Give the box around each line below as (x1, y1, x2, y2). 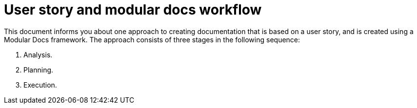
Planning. (23, 65, 54, 74)
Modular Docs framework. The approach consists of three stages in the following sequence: (4, 35, 300, 44)
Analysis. (23, 50, 53, 59)
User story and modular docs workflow (4, 1, 262, 18)
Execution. (23, 80, 57, 89)
